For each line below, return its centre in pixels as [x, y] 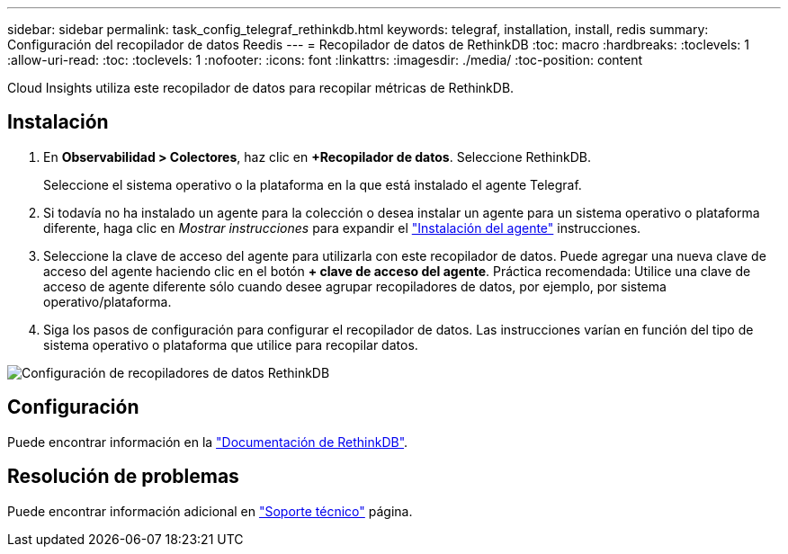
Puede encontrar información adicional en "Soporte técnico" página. [210, 511]
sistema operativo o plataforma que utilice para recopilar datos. [231, 344]
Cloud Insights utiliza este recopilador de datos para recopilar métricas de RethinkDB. [261, 88]
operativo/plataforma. [107, 301]
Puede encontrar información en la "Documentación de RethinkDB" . [208, 442]
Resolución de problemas [123, 477]
